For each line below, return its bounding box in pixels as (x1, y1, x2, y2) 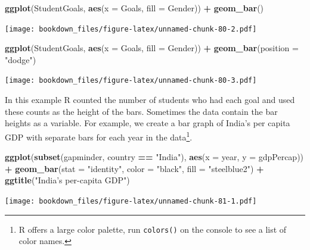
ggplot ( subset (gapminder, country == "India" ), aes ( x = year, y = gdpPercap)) (5, 151, 304, 163)
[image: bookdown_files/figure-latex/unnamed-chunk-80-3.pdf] (5, 76, 257, 85)
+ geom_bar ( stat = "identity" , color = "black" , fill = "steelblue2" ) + (5, 162, 264, 174)
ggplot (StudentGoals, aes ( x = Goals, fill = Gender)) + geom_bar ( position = (5, 42, 299, 54)
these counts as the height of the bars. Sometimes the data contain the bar (5, 105, 278, 117)
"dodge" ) (5, 53, 36, 65)
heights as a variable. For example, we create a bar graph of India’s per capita (5, 117, 290, 129)
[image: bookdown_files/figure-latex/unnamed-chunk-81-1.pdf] (5, 196, 257, 205)
